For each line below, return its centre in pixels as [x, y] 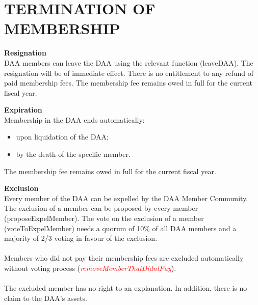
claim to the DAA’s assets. [46, 298]
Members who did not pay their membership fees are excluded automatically [124, 258]
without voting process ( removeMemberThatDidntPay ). [90, 268]
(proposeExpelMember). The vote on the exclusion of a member [104, 218]
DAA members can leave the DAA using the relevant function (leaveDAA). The [129, 62]
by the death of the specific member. [73, 154]
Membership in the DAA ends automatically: [74, 119]
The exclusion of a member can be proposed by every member [101, 208]
